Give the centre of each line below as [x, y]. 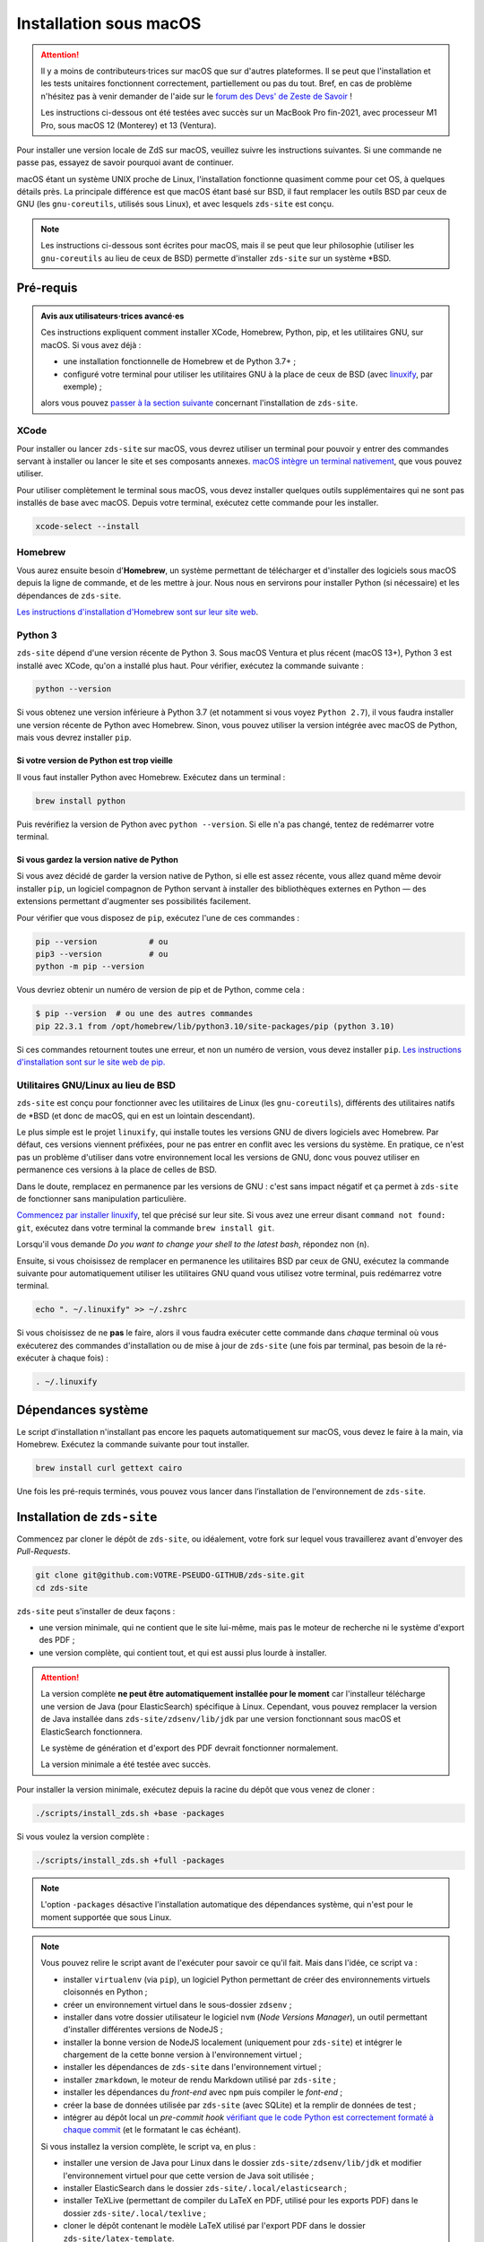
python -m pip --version [90, 967]
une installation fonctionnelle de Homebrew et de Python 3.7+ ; [179, 361]
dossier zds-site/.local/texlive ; [134, 2213]
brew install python [80, 801]
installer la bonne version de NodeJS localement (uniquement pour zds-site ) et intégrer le [233, 2042]
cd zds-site [62, 1588]
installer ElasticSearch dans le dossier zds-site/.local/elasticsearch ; [205, 2187]
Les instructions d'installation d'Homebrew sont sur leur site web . [138, 612]
